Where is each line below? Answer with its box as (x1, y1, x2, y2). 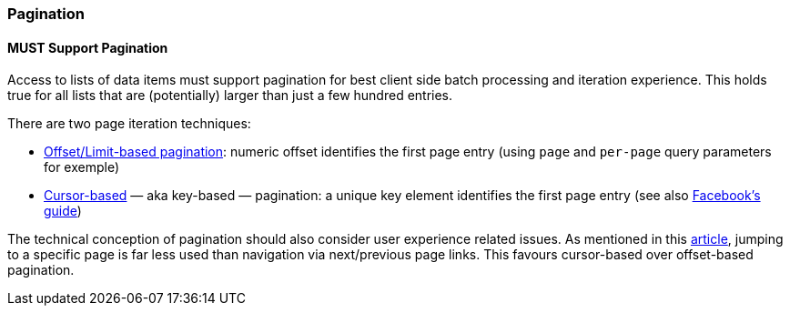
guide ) (44, 203, 82, 219)
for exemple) (44, 159, 120, 176)
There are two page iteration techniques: (7, 116, 251, 132)
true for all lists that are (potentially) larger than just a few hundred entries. (7, 87, 453, 104)
